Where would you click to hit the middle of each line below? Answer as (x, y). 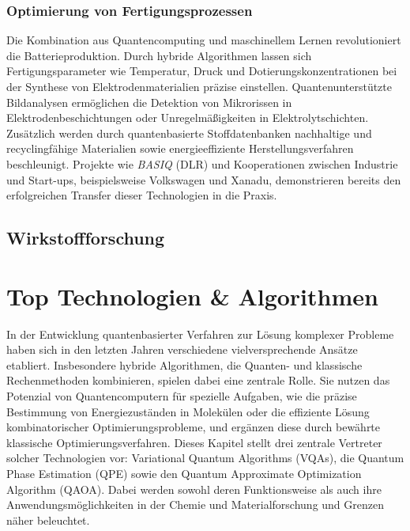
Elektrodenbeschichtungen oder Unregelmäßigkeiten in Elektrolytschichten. (188, 118)
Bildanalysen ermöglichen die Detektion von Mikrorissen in (149, 102)
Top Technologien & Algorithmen (192, 296)
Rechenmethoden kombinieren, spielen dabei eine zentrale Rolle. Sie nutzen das (198, 380)
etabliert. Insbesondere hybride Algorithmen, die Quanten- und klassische (184, 364)
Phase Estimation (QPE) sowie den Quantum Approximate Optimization (184, 473)
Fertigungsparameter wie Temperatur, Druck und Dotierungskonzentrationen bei (202, 71)
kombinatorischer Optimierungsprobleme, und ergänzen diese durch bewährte (194, 427)
